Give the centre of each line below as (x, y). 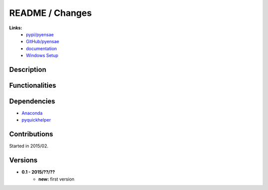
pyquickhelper (36, 120)
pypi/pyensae (40, 34)
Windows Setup (42, 56)
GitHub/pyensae (43, 42)
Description (28, 69)
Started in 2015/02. (29, 146)
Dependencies (32, 101)
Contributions (31, 134)
